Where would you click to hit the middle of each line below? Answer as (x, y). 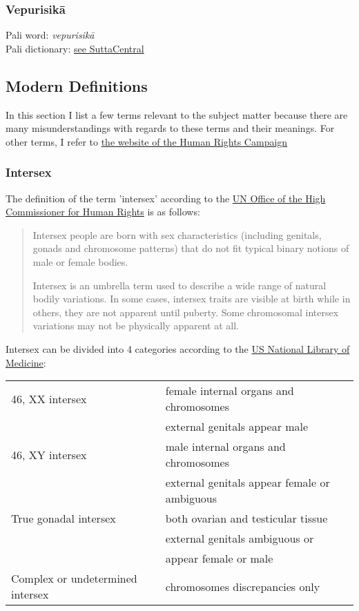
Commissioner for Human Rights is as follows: (103, 212)
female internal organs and (230, 391)
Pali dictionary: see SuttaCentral (75, 48)
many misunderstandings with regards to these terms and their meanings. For (170, 128)
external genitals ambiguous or (240, 539)
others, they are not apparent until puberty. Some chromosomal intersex (186, 312)
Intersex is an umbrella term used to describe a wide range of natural (179, 285)
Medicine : (26, 362)
